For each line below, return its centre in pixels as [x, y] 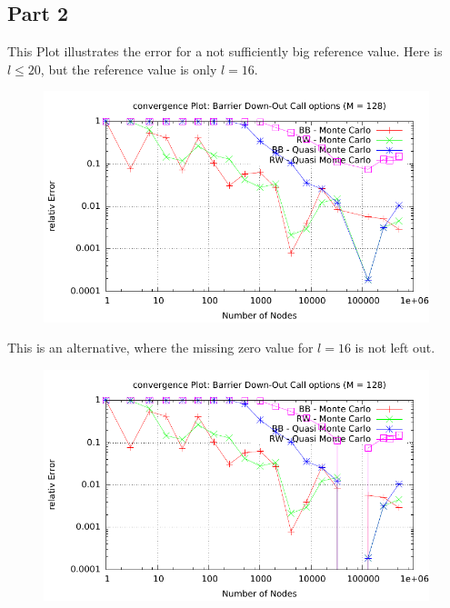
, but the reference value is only [129, 69]
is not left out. [395, 348]
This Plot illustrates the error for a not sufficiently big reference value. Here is [225, 51]
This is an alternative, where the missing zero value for [160, 348]
